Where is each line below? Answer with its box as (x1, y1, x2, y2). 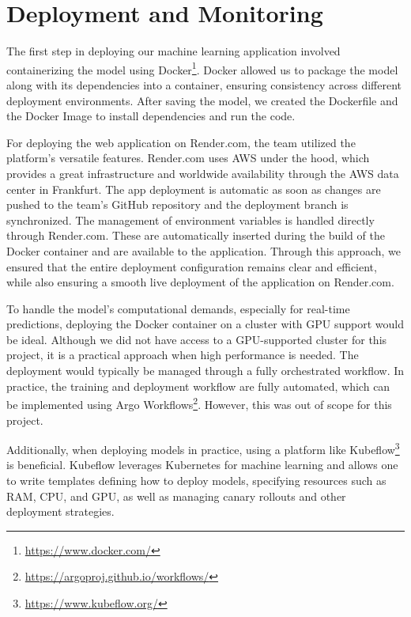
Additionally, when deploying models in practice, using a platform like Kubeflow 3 (6, 439, 400, 457)
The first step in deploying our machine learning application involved (6, 43, 341, 59)
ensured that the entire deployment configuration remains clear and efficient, (6, 258, 377, 274)
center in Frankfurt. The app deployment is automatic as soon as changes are (6, 180, 381, 197)
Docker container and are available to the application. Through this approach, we (6, 242, 402, 259)
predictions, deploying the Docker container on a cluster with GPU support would (6, 316, 405, 332)
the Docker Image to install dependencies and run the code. (6, 108, 296, 124)
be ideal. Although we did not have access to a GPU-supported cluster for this (6, 331, 387, 347)
